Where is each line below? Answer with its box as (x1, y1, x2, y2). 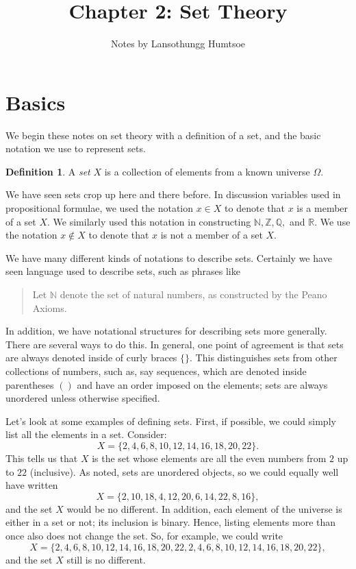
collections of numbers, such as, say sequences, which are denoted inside (5, 363, 307, 378)
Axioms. (32, 300, 67, 315)
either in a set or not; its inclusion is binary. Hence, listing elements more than (5, 515, 336, 529)
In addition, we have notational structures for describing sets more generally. (5, 324, 327, 338)
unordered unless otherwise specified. (5, 391, 160, 405)
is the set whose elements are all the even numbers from (92, 450, 327, 465)
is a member (296, 201, 348, 215)
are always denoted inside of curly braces (5, 350, 177, 365)
